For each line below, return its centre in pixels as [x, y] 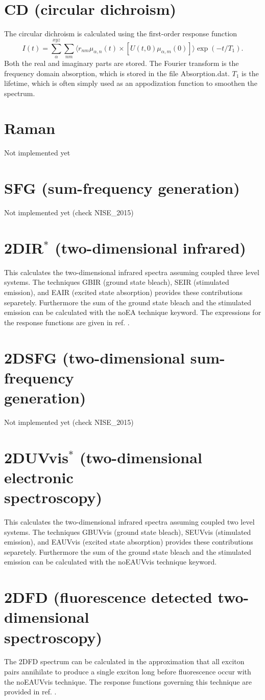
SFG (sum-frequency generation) [122, 188]
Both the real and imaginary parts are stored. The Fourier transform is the [122, 63]
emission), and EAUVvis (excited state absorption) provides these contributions [129, 542]
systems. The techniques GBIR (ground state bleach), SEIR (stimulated [117, 282]
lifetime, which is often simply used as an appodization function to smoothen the [131, 83]
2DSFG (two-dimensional [94, 357]
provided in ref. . [30, 692]
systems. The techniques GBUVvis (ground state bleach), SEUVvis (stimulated [128, 532]
